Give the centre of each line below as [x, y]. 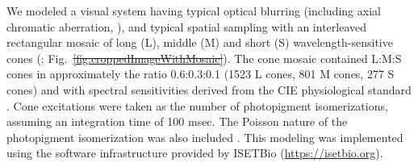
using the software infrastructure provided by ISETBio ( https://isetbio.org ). [195, 153]
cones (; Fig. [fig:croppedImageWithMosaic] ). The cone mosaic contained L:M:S [204, 58]
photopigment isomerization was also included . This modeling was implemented [205, 137]
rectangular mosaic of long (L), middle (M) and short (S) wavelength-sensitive [200, 42]
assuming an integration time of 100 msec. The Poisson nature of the [177, 121]
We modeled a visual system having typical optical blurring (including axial [194, 10]
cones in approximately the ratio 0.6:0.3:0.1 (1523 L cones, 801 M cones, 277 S [201, 74]
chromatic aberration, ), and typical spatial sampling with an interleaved [187, 26]
